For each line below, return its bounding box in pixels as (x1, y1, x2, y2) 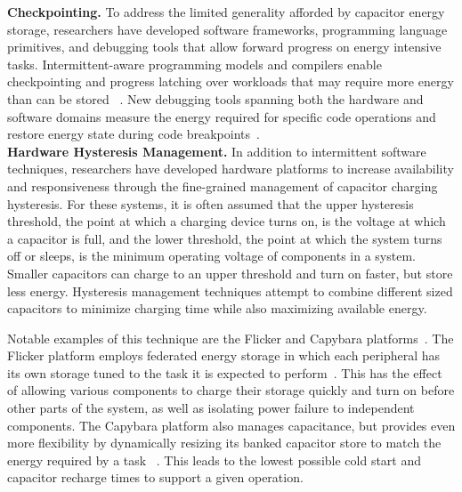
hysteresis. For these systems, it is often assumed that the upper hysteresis (7, 194, 414, 213)
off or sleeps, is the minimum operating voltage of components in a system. (7, 246, 416, 265)
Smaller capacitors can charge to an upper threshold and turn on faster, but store (7, 263, 453, 282)
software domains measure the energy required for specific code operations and (7, 107, 436, 125)
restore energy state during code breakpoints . (7, 125, 260, 143)
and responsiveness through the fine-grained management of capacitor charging (7, 176, 438, 195)
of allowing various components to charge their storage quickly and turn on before (7, 381, 455, 399)
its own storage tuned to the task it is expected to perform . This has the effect (7, 363, 442, 382)
